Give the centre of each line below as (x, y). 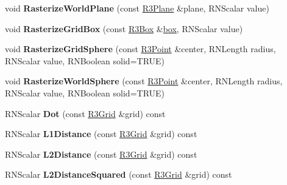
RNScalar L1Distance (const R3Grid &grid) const (101, 134)
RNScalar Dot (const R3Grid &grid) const (85, 113)
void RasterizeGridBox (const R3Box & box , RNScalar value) (124, 28)
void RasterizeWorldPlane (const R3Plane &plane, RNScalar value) (137, 8)
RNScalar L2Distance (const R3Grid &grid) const (101, 154)
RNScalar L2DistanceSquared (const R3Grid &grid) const (119, 174)
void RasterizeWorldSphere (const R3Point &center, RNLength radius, (144, 81)
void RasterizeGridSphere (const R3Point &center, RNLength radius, (140, 49)
